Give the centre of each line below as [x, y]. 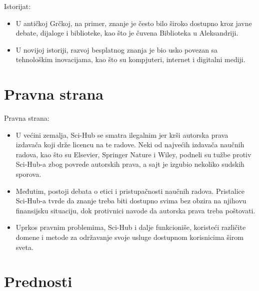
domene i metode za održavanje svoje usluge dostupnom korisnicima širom [129, 237]
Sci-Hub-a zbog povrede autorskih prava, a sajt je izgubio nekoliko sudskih [130, 164]
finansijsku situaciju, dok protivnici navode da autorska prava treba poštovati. [135, 210]
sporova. [28, 174]
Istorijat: [17, 6]
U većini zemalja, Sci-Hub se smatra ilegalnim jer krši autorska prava [122, 134]
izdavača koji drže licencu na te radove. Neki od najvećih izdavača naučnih [130, 144]
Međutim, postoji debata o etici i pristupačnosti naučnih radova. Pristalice [130, 191]
